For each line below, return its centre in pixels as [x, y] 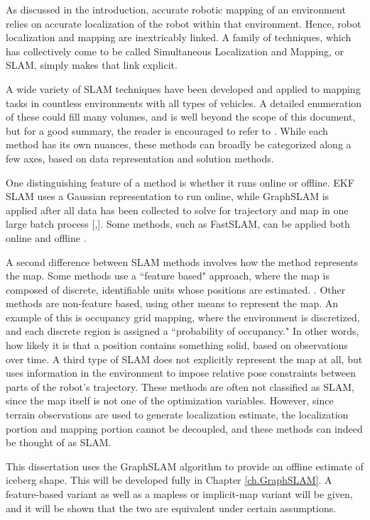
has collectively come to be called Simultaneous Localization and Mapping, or [175, 51]
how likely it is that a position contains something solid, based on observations [177, 345]
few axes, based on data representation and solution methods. [140, 158]
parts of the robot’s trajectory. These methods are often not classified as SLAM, [180, 386]
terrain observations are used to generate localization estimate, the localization [177, 415]
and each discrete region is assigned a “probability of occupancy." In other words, [183, 331]
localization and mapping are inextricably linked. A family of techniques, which [179, 37]
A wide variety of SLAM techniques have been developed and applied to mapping [183, 88]
